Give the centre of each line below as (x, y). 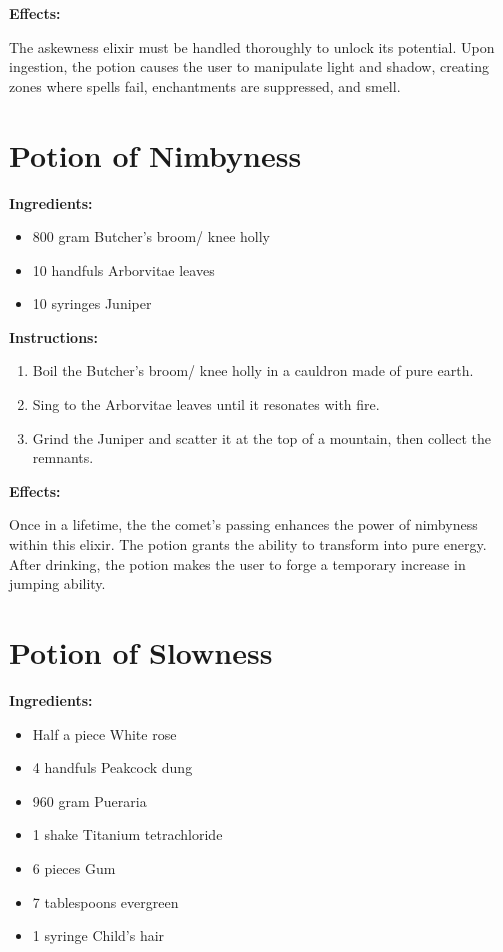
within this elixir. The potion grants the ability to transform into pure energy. (248, 544)
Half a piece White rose (104, 733)
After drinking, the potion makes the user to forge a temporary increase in (237, 563)
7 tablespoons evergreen (105, 901)
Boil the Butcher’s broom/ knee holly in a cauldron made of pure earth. (253, 370)
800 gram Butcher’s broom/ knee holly (151, 236)
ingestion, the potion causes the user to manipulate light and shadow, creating (249, 66)
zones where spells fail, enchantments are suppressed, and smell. (205, 85)
